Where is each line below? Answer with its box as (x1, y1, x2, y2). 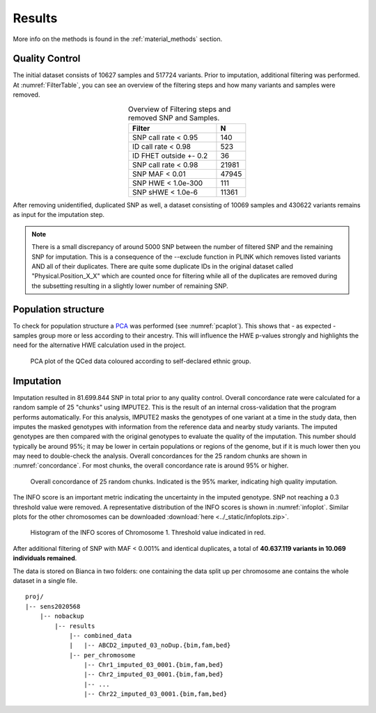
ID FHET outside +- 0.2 (132, 151, 208, 160)
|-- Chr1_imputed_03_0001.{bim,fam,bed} (84, 661, 224, 669)
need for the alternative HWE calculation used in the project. (13, 341, 186, 349)
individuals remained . (13, 554, 77, 563)
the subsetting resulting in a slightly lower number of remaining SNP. (31, 282, 229, 290)
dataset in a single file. (13, 576, 78, 584)
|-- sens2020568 (25, 602, 81, 610)
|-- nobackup (39, 612, 84, 620)
